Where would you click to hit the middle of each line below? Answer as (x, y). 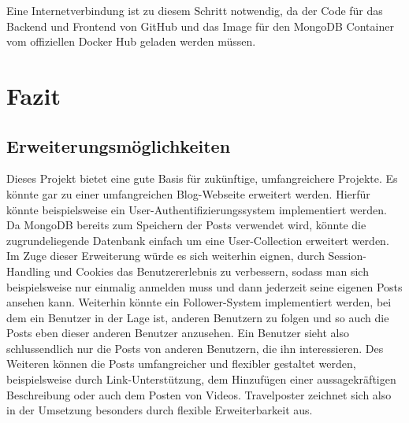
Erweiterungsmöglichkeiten (119, 145)
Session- (347, 256)
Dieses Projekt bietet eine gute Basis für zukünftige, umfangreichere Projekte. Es (202, 178)
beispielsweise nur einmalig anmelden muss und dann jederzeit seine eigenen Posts (204, 286)
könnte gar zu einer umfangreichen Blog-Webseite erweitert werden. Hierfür (188, 193)
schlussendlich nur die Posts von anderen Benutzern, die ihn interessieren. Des (195, 348)
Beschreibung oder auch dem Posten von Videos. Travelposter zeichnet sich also (199, 394)
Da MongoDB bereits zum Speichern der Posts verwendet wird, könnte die (186, 225)
